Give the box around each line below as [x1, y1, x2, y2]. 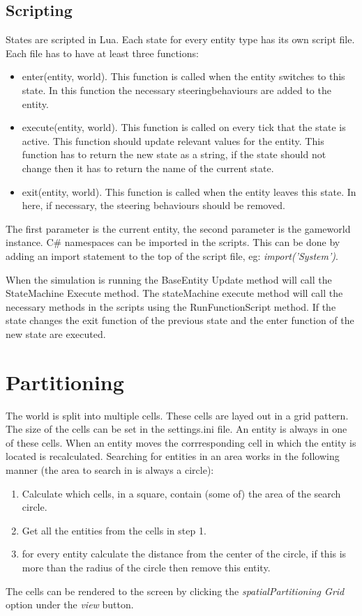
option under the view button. [6, 597, 134, 612]
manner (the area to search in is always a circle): [6, 462, 214, 477]
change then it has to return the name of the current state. [22, 160, 274, 175]
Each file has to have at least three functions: [6, 45, 199, 60]
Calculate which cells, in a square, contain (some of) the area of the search [22, 486, 341, 500]
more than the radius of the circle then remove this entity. [22, 560, 271, 574]
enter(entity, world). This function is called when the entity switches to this [22, 69, 345, 84]
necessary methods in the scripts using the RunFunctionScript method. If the [6, 299, 336, 314]
